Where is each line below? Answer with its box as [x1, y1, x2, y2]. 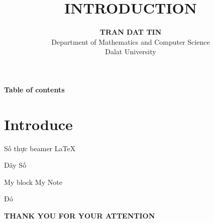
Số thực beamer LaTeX [4, 143, 76, 153]
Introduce [4, 114, 73, 134]
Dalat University [105, 46, 156, 57]
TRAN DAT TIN [99, 27, 162, 37]
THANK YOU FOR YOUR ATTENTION [4, 210, 155, 220]
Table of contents [4, 84, 65, 94]
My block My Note [4, 176, 62, 187]
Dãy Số [4, 160, 27, 170]
